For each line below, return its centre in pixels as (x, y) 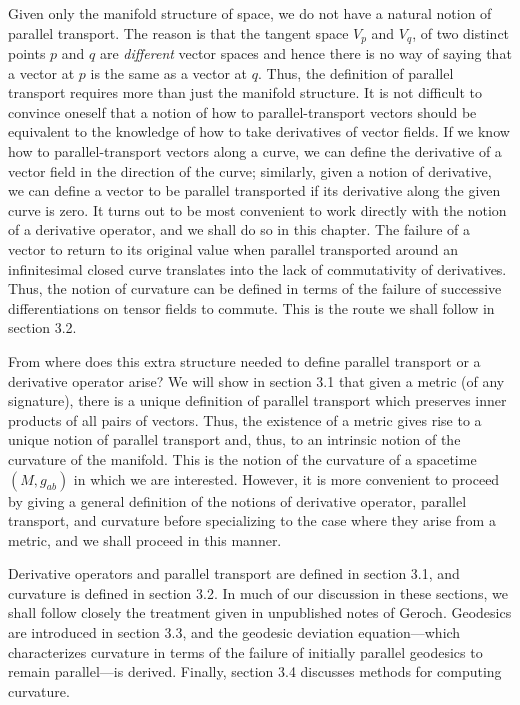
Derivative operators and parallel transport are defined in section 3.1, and (234, 573)
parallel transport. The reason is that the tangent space (178, 32)
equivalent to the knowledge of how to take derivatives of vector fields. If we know (259, 131)
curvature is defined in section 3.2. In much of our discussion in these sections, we (258, 592)
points (27, 53)
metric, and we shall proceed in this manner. (145, 539)
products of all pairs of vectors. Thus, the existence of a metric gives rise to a (245, 419)
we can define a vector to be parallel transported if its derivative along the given (254, 190)
